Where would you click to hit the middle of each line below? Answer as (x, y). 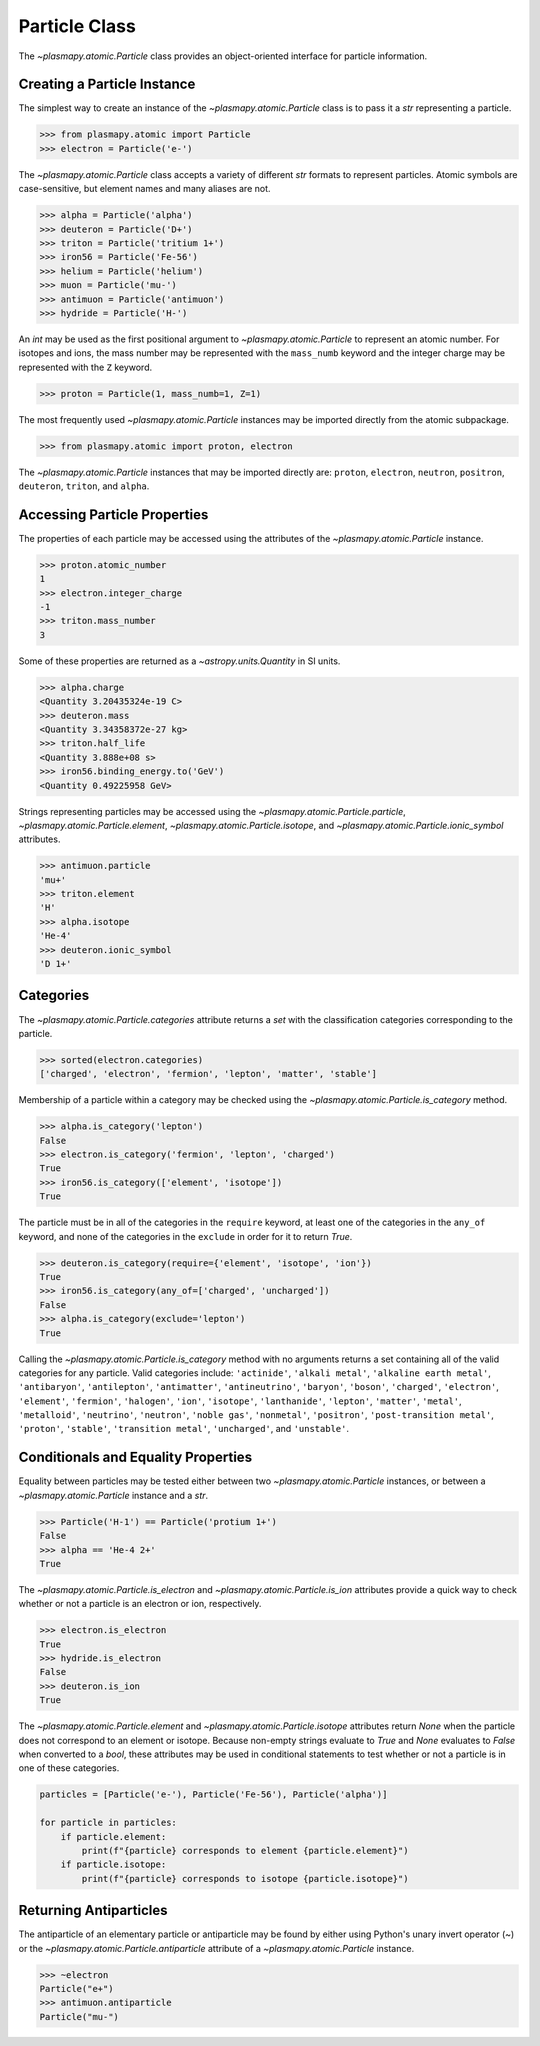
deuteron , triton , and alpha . (84, 486)
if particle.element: (113, 1836)
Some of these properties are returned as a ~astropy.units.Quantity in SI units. (179, 661)
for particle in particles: (108, 1823)
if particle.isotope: (113, 1864)
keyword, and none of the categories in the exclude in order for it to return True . (185, 1236)
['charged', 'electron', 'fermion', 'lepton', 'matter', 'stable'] (208, 1074)
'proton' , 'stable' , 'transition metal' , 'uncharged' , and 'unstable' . (184, 1429)
